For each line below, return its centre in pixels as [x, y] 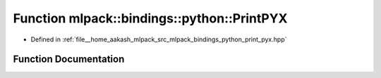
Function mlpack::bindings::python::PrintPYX [150, 18]
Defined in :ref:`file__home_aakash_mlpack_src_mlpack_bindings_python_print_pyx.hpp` [159, 39]
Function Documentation [69, 59]
